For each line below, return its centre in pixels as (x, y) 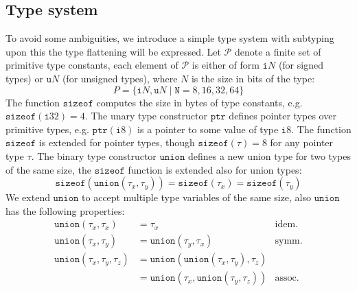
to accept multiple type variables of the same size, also (197, 197)
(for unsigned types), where (120, 78)
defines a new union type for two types (269, 155)
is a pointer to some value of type (208, 129)
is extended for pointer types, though (117, 142)
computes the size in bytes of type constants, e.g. (199, 102)
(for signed (301, 65)
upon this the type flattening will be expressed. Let (113, 51)
